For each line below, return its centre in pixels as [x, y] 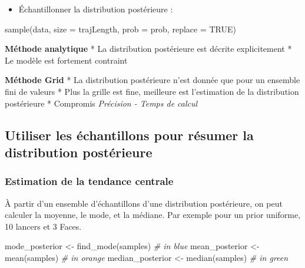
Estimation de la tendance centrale [89, 181]
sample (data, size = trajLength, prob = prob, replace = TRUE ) [120, 29]
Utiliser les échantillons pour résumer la [129, 135]
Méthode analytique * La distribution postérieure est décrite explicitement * [148, 49]
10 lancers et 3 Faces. [43, 226]
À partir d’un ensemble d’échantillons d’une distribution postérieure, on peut [144, 203]
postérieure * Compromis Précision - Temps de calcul [101, 103]
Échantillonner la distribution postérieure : [96, 9]
